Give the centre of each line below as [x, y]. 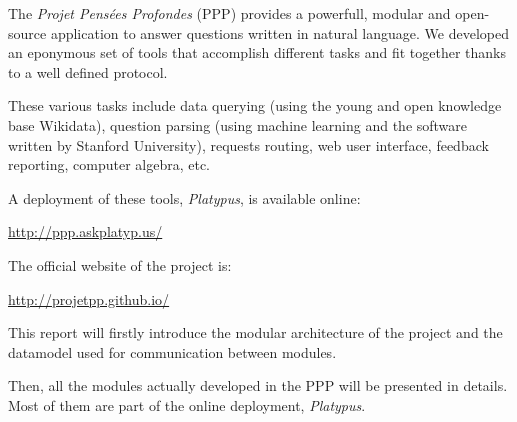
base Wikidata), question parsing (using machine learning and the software [238, 124]
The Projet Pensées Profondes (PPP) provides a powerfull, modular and [229, 13]
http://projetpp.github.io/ [89, 298]
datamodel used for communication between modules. [172, 351]
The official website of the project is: [120, 264]
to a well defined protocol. [88, 71]
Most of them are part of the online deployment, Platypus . [187, 404]
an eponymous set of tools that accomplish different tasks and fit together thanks [257, 52]
